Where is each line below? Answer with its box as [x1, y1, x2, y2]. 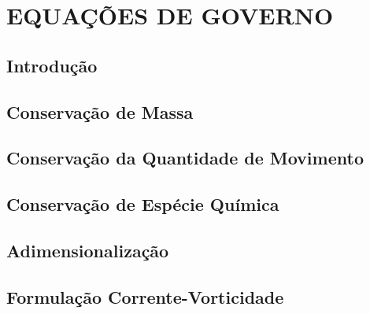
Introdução [6, 53, 98, 77]
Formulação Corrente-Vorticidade [6, 284, 284, 308]
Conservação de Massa [6, 99, 194, 124]
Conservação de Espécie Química [6, 192, 279, 216]
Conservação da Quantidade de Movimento [6, 146, 364, 170]
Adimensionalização [6, 238, 169, 262]
